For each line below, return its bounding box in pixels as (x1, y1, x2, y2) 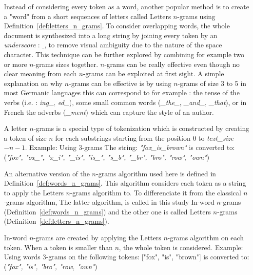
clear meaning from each (4, 68, 77, 79)
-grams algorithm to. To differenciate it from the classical (70, 187, 241, 197)
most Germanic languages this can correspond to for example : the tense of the (4, 87, 240, 98)
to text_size (198, 132, 234, 143)
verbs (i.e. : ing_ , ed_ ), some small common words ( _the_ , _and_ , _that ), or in (4, 97, 247, 107)
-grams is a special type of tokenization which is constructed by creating (33, 123, 250, 133)
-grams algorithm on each (167, 233, 244, 243)
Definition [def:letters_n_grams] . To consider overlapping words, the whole (4, 21, 230, 31)
